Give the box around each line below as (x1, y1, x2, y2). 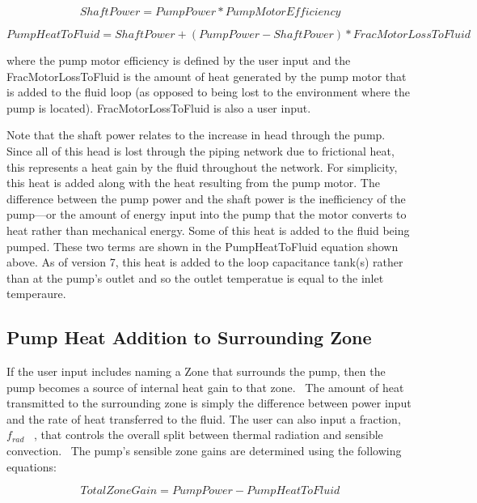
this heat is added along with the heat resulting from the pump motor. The (6, 174, 380, 191)
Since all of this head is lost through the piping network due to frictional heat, (6, 142, 395, 159)
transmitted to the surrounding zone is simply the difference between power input (6, 394, 412, 411)
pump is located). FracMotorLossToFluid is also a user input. (6, 99, 311, 116)
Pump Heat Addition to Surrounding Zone (6, 325, 372, 350)
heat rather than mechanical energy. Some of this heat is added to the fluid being (6, 221, 410, 238)
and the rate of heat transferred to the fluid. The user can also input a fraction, (6, 410, 401, 427)
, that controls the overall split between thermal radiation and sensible (34, 426, 383, 443)
